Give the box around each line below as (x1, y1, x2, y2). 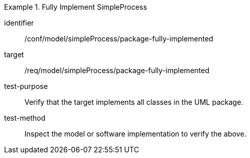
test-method (4, 114, 45, 122)
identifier (4, 18, 34, 27)
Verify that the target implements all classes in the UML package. (24, 98, 243, 106)
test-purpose (4, 82, 48, 91)
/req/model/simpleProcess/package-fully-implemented (24, 66, 210, 75)
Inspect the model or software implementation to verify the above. (24, 129, 246, 138)
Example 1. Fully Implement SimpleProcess (4, 3, 147, 11)
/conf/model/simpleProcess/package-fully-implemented (24, 34, 213, 43)
